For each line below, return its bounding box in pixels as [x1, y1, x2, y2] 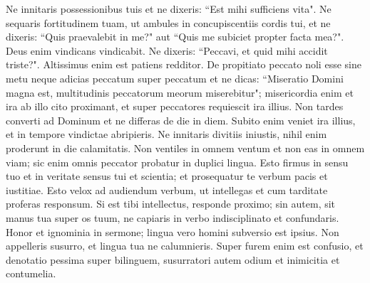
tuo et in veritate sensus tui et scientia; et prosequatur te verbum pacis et [6, 169, 328, 183]
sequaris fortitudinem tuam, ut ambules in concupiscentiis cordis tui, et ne [6, 15, 331, 30]
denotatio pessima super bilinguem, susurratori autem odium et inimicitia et [6, 252, 340, 267]
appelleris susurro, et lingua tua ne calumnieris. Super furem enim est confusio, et [6, 238, 364, 253]
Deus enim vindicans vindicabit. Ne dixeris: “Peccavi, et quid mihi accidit [6, 43, 328, 58]
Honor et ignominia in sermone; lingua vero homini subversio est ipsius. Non [6, 224, 339, 239]
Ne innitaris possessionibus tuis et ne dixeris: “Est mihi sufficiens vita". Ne [6, 1, 332, 16]
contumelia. [6, 266, 56, 281]
